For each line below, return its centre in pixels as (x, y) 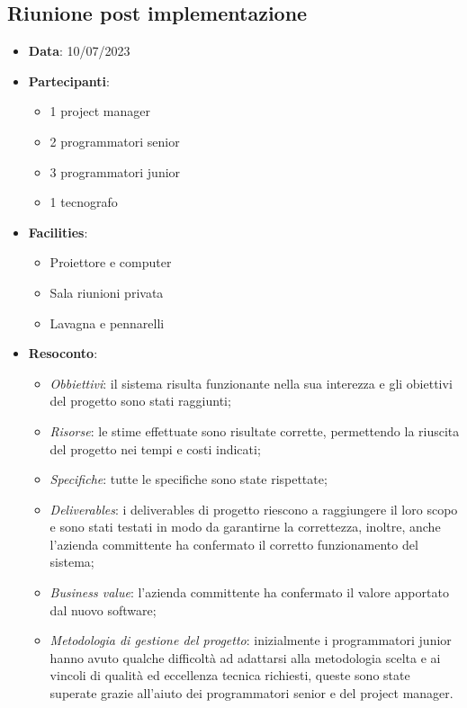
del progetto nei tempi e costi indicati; (155, 448)
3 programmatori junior (115, 171)
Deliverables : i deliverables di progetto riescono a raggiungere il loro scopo (254, 509)
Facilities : (58, 232)
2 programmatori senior (115, 141)
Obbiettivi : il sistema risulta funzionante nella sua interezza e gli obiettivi (251, 383)
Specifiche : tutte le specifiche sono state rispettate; (189, 479)
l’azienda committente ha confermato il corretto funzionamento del (234, 544)
